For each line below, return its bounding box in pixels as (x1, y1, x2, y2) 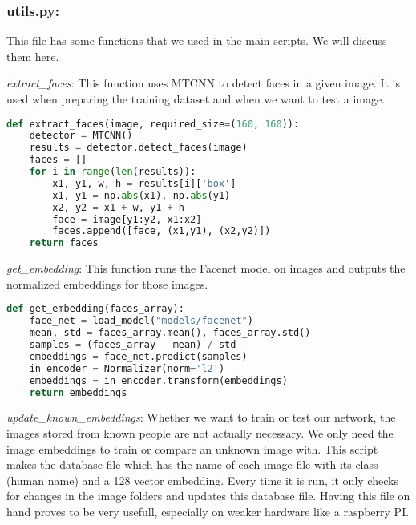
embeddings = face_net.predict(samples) (29, 350, 248, 362)
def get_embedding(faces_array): (6, 303, 184, 315)
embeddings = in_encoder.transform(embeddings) (29, 374, 288, 386)
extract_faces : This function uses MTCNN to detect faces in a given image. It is (6, 75, 400, 91)
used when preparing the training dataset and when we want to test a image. (6, 91, 386, 107)
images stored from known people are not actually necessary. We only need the (6, 425, 394, 441)
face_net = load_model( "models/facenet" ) (29, 315, 253, 327)
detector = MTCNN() (29, 130, 133, 142)
